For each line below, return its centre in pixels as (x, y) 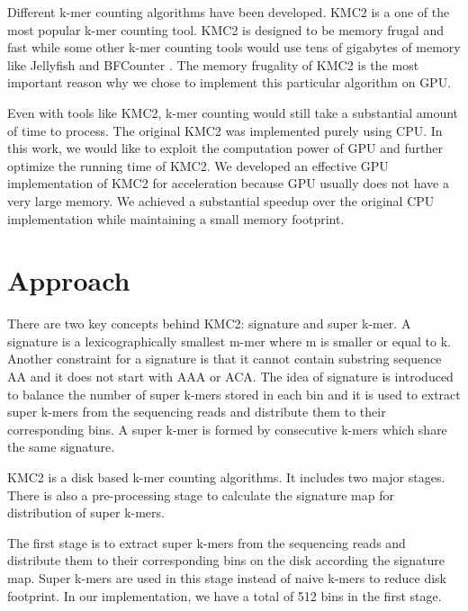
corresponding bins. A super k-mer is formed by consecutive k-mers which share (227, 429)
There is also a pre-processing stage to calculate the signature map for (201, 494)
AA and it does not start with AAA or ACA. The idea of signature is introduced (230, 377)
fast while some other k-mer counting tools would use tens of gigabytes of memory (234, 47)
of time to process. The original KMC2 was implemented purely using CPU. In (225, 130)
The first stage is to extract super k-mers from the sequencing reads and (207, 542)
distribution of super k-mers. (86, 512)
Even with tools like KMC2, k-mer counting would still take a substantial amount (233, 112)
